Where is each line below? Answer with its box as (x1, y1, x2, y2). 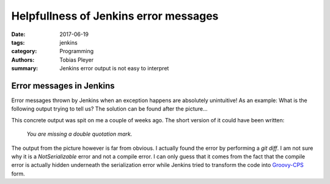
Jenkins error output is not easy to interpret (59, 65, 169, 72)
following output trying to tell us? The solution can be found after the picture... (11, 105, 208, 112)
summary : (11, 65, 38, 72)
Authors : (11, 56, 35, 64)
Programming (59, 48, 94, 55)
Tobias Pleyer (59, 56, 94, 64)
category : (11, 48, 37, 55)
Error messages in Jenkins (11, 80, 116, 91)
